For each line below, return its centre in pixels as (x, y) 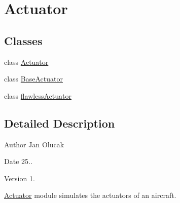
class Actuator (26, 62)
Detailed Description (60, 123)
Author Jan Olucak (34, 144)
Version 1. (20, 178)
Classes (23, 40)
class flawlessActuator (38, 95)
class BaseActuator (33, 79)
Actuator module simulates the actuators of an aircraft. (90, 195)
